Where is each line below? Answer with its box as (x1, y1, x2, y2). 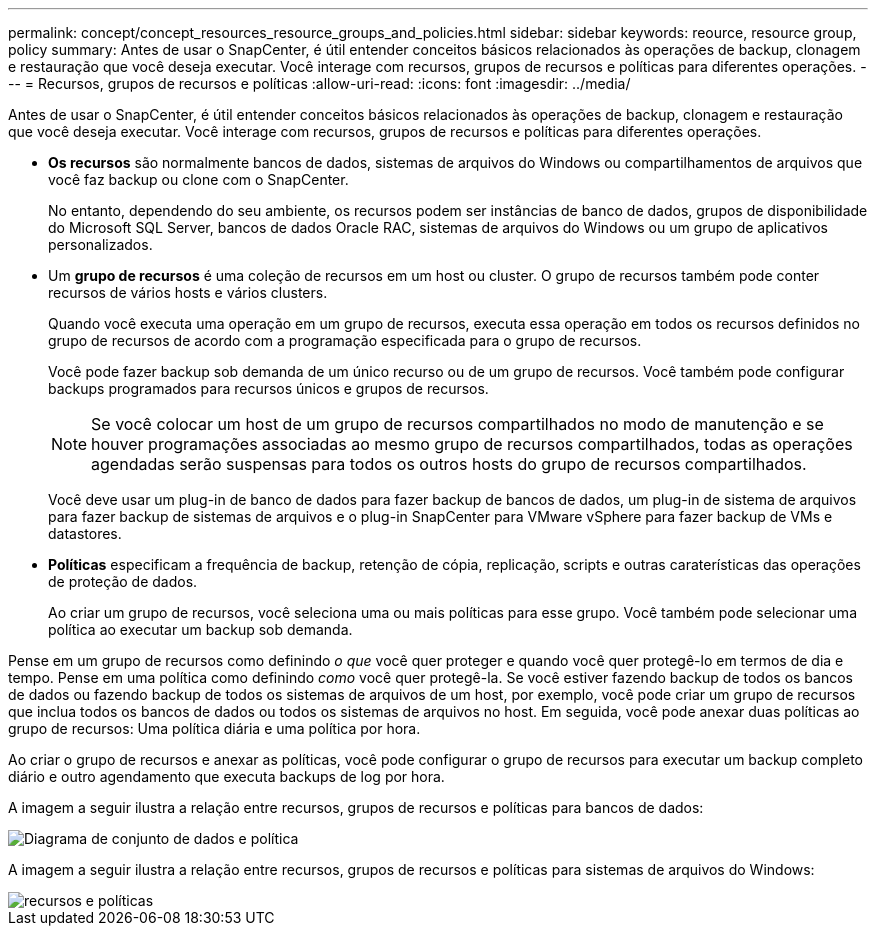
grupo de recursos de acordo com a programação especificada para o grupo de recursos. (48, 332, 642, 349)
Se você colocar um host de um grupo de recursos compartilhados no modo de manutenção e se (91, 414, 824, 434)
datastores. (48, 525, 122, 542)
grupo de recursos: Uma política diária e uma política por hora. (8, 720, 421, 737)
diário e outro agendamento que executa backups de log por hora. (8, 768, 445, 785)
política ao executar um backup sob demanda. (48, 621, 353, 638)
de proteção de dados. (48, 573, 198, 590)
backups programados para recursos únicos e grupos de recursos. (48, 380, 489, 397)
